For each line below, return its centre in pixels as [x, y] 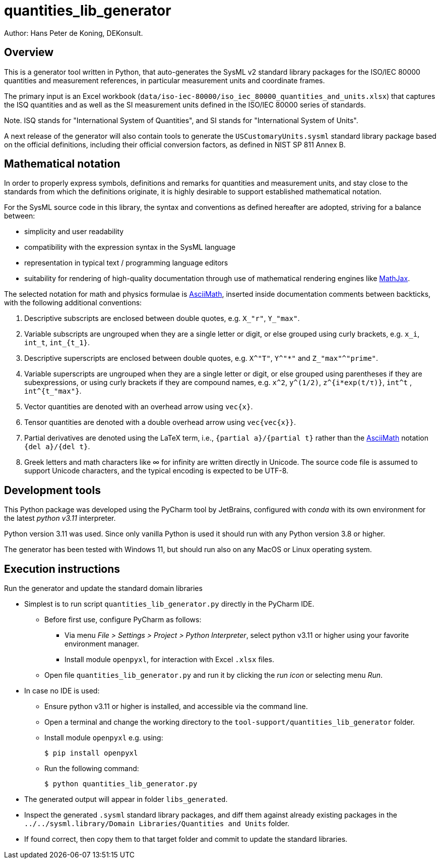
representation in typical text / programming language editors [126, 263]
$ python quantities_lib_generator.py [121, 784]
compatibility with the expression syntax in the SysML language [130, 247]
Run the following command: [92, 769]
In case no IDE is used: [62, 691]
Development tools [52, 490]
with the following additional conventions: [73, 303]
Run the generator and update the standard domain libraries [103, 588]
